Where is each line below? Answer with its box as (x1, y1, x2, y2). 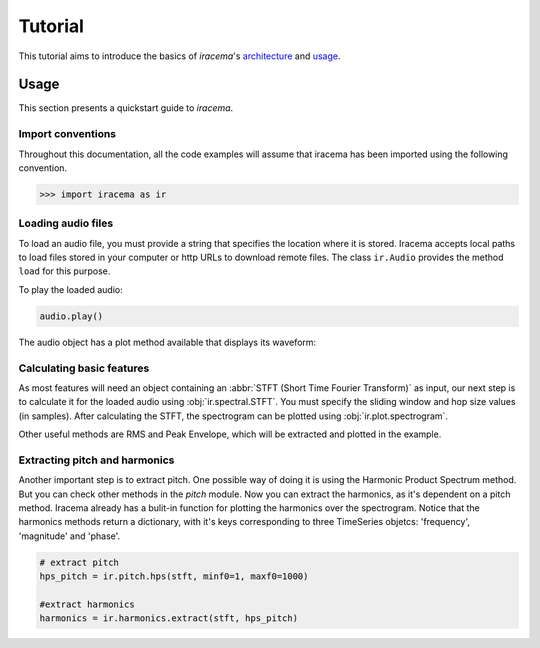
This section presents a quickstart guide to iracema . (18, 102, 234, 114)
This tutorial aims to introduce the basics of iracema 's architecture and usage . (18, 50, 341, 62)
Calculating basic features (18, 361, 150, 375)
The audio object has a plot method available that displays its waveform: (18, 336, 317, 348)
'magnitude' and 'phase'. (18, 530, 121, 542)
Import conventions (18, 127, 117, 141)
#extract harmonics (39, 599, 135, 610)
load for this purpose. (18, 265, 111, 277)
